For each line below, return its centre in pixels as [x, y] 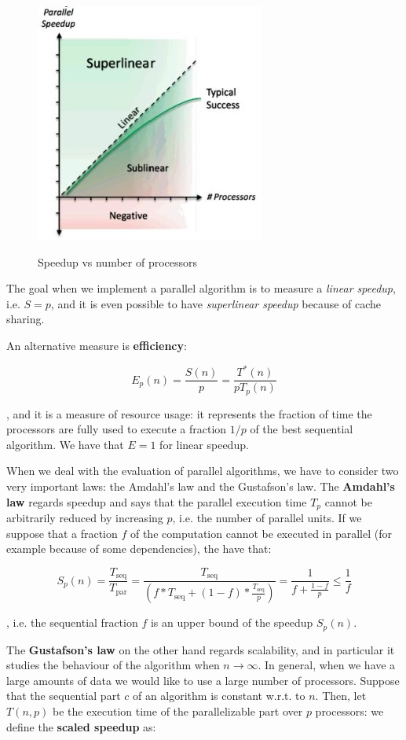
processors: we [349, 711]
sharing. [26, 319]
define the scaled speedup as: [81, 726]
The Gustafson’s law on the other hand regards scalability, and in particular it [201, 649]
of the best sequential [302, 429]
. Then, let [341, 696]
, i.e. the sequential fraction [72, 622]
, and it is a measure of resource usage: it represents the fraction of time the [189, 413]
